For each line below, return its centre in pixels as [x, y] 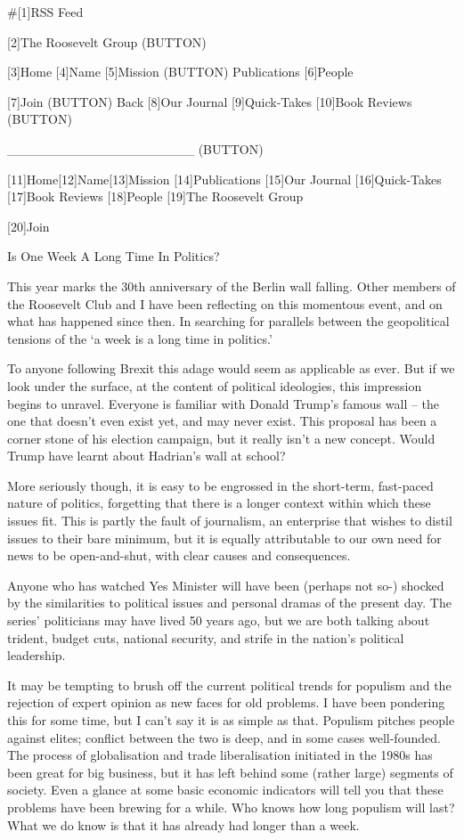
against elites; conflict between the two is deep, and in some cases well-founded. [224, 737]
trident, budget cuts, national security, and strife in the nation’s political [206, 637]
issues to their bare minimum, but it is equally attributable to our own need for [224, 538]
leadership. [37, 655]
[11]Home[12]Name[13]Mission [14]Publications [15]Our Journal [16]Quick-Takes [224, 179]
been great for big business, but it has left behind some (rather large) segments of [230, 772]
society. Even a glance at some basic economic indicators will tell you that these [225, 790]
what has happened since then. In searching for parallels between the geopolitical [228, 321]
